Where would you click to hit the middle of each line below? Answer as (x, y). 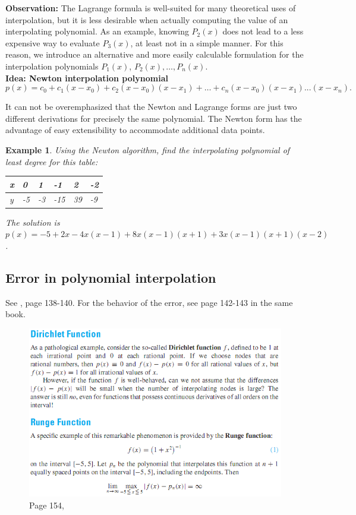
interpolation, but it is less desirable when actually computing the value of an (147, 19)
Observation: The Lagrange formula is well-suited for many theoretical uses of (151, 8)
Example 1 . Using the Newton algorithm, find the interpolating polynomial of (148, 149)
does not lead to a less (263, 31)
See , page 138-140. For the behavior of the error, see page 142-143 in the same (149, 302)
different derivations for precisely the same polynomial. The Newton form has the (154, 118)
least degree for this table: (52, 161)
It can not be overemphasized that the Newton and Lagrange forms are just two (151, 107)
